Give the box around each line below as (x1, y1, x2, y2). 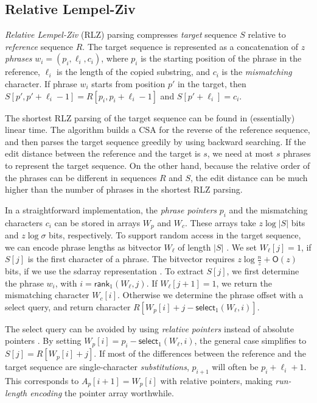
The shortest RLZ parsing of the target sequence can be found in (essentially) (5, 111, 295, 124)
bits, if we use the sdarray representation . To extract (5, 265, 204, 277)
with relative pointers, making (160, 374, 273, 387)
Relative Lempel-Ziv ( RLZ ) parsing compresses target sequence (5, 28, 237, 41)
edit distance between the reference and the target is (5, 147, 201, 160)
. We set (226, 240, 257, 253)
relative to (248, 28, 286, 41)
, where (101, 52, 128, 65)
